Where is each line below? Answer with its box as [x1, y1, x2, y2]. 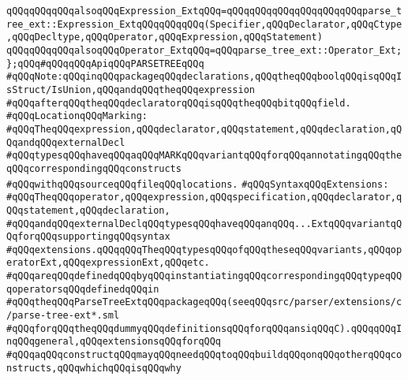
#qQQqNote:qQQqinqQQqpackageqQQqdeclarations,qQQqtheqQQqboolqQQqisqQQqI [6, 71, 402, 83]
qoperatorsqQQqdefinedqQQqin [6, 283, 159, 295]
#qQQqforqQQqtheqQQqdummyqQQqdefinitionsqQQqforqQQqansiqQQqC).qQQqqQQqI [6, 322, 402, 334]
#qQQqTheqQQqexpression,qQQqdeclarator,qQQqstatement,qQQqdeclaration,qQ [6, 123, 402, 135]
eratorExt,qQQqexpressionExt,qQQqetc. [6, 257, 210, 269]
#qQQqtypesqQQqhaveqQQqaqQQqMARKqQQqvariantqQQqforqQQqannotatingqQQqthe [6, 150, 402, 162]
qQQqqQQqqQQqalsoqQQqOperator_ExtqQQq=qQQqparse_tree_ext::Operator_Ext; [6, 44, 402, 56]
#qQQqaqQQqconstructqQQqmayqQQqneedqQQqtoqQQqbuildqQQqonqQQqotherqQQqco [6, 349, 402, 361]
